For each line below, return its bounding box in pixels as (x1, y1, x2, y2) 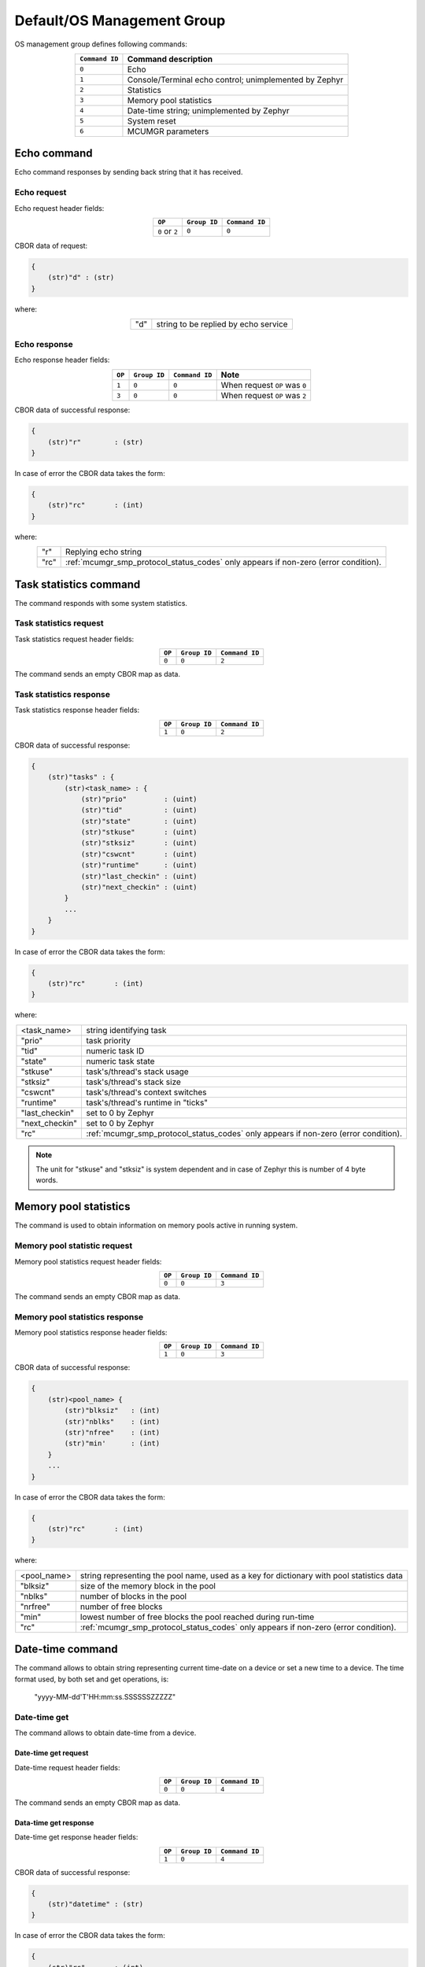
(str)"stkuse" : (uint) (80, 828, 198, 837)
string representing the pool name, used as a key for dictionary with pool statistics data (79, 1570, 403, 1581)
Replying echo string (65, 547, 142, 558)
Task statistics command (14, 578, 141, 591)
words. (35, 1175, 58, 1185)
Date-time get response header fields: (14, 1832, 139, 1842)
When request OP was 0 (220, 380, 307, 391)
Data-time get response (14, 1818, 94, 1827)
